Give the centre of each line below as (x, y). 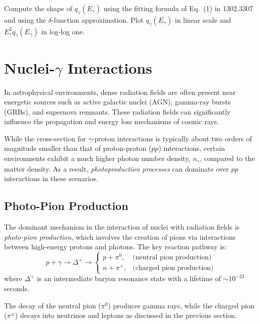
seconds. (17, 288)
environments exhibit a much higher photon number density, (97, 158)
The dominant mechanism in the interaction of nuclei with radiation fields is (122, 226)
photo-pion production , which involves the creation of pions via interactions (120, 236)
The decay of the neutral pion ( (53, 305)
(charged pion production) (173, 268)
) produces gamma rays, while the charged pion (181, 305)
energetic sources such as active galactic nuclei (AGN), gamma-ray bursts (117, 102)
